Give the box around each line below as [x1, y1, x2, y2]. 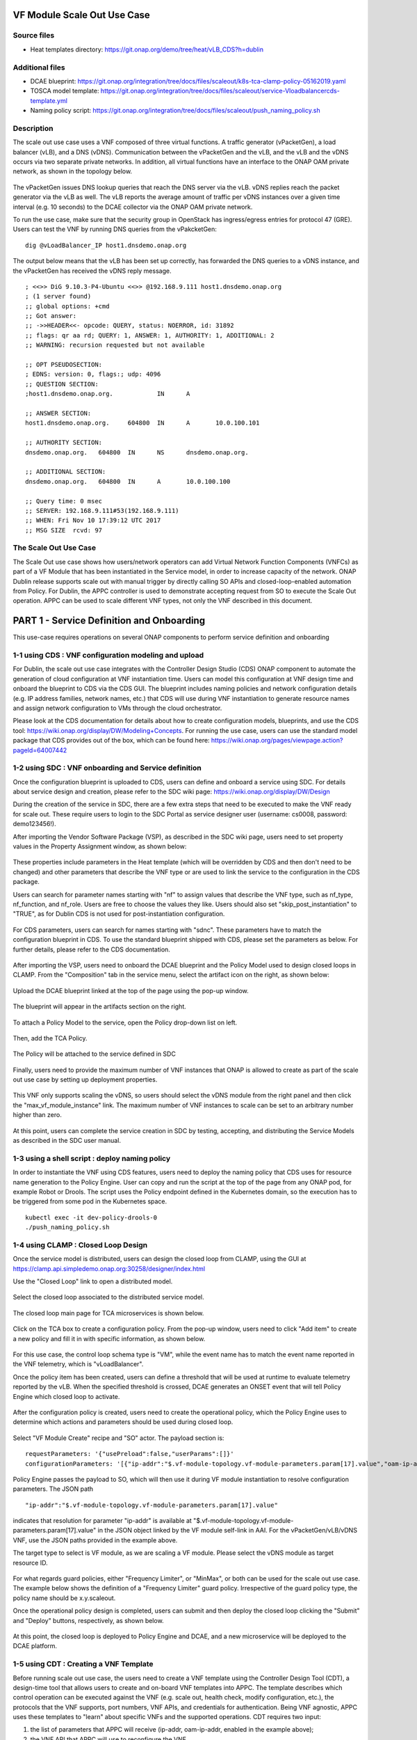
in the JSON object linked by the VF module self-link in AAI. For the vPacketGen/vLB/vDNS [97, 1526, 358, 1535]
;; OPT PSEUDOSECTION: [25, 361, 103, 369]
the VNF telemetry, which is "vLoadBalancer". [13, 1360, 144, 1368]
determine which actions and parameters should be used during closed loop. [13, 1418, 234, 1426]
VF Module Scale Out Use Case [13, 9, 151, 21]
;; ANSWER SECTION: [25, 409, 92, 417]
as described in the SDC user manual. [13, 1137, 122, 1145]
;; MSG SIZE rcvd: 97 [25, 526, 103, 534]
